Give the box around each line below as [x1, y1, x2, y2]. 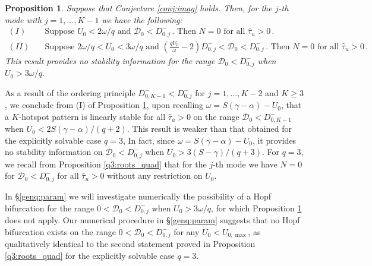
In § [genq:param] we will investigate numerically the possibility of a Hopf [5, 189, 272, 202]
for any [174, 225, 200, 237]
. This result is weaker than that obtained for [127, 122, 292, 135]
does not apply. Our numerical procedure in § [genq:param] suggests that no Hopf [5, 213, 300, 226]
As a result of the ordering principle [5, 86, 135, 99]
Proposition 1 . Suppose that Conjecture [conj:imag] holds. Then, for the [5, 2, 272, 14]
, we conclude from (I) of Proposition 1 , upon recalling [5, 99, 204, 111]
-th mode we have [213, 157, 278, 170]
